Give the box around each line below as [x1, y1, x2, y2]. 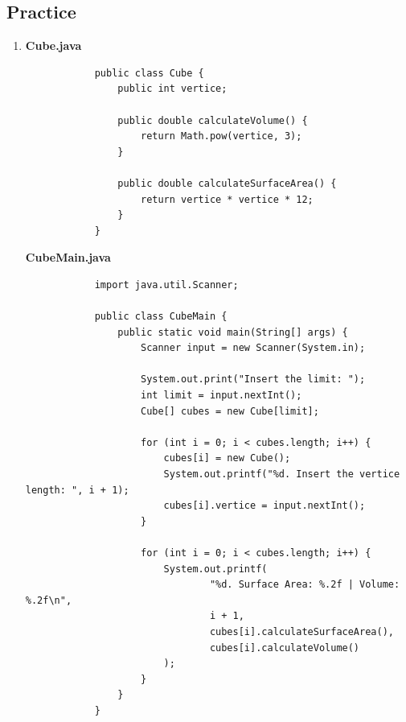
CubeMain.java [25, 249, 111, 266]
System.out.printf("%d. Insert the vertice [163, 468, 400, 481]
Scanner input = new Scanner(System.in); [140, 342, 366, 354]
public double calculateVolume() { [117, 114, 308, 126]
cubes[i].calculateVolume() [209, 642, 360, 654]
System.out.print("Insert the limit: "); [140, 373, 366, 386]
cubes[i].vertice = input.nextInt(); [163, 500, 366, 512]
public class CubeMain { [94, 311, 228, 323]
